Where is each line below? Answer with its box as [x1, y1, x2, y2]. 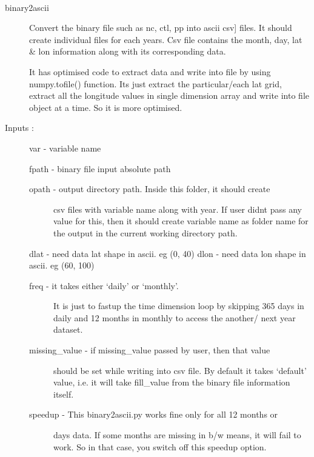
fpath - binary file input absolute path [29, 162, 171, 175]
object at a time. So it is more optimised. [29, 101, 182, 113]
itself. [53, 387, 74, 400]
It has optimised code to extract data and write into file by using [29, 65, 271, 78]
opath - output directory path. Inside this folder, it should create [29, 182, 270, 195]
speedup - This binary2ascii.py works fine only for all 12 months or [29, 408, 278, 421]
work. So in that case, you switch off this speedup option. [53, 440, 267, 453]
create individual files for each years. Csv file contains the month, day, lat [29, 33, 302, 45]
